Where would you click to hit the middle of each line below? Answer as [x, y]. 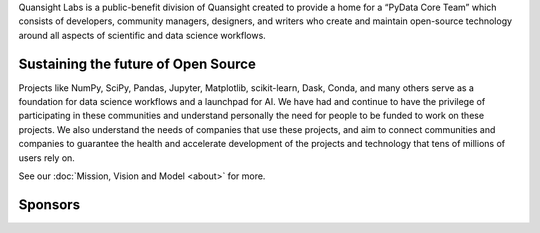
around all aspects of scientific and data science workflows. [142, 35]
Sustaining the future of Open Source [137, 63]
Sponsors [49, 204]
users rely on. [46, 157]
